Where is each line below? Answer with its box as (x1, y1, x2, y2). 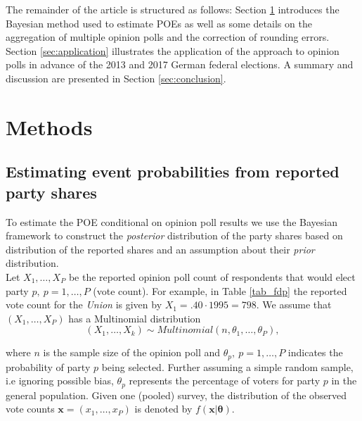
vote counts (6, 401, 55, 416)
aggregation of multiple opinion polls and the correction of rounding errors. (6, 30, 330, 44)
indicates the (287, 345, 343, 360)
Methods (6, 112, 93, 141)
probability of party (6, 359, 91, 374)
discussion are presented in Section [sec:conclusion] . (6, 70, 226, 85)
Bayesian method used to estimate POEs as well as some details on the (6, 15, 312, 30)
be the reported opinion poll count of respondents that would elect (68, 269, 356, 284)
